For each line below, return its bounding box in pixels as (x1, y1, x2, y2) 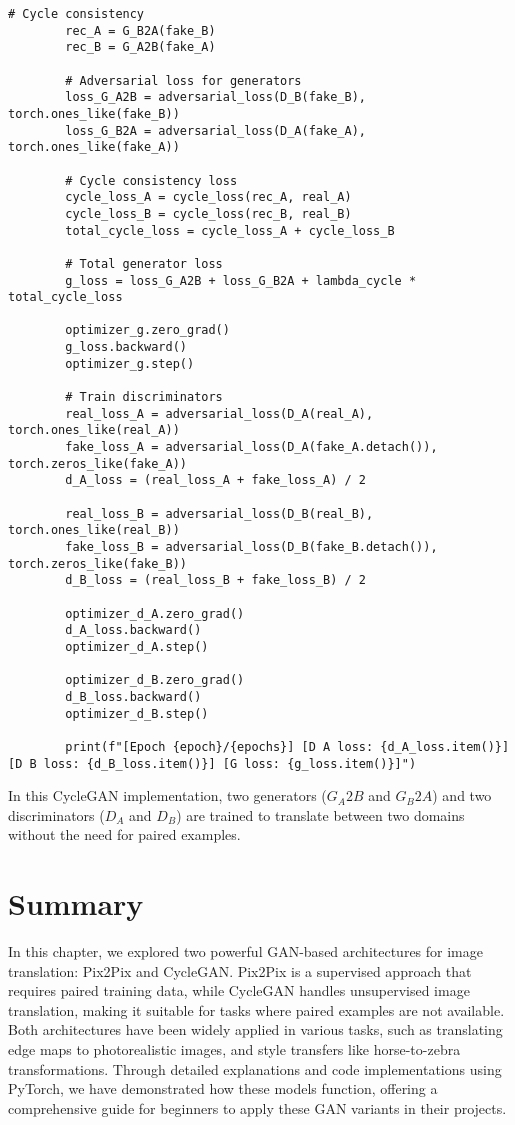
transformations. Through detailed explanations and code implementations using (8, 1058, 502, 1079)
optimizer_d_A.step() (65, 639, 209, 654)
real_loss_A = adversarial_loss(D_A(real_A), (65, 406, 374, 421)
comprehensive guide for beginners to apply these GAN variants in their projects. (8, 1097, 507, 1118)
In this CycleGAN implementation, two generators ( (8, 785, 327, 806)
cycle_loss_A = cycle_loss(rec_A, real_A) (65, 190, 352, 205)
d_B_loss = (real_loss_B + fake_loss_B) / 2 (65, 573, 366, 588)
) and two (432, 785, 492, 806)
